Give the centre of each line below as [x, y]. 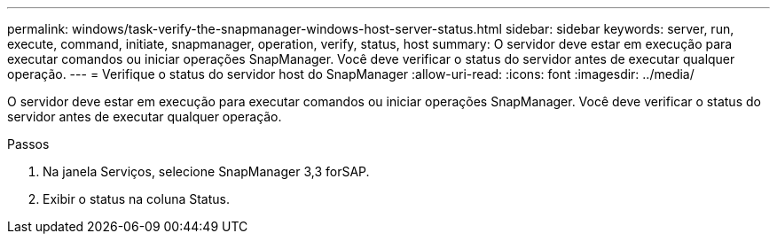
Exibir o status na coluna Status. [137, 199]
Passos [28, 144]
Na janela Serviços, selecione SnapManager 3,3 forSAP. [206, 171]
